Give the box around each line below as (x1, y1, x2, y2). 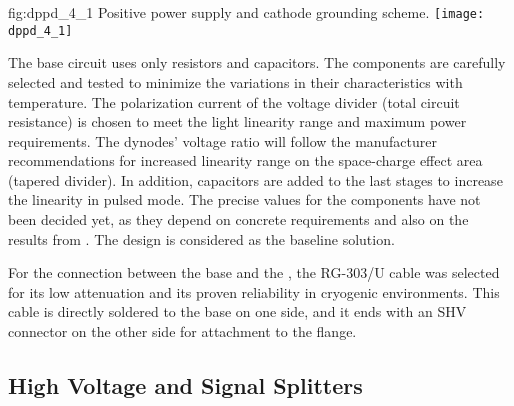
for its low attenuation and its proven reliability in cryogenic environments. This (8, 281, 500, 302)
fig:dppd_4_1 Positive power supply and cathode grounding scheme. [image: (8, 2, 485, 22)
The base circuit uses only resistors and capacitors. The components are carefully (8, 52, 506, 73)
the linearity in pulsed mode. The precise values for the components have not (8, 189, 481, 210)
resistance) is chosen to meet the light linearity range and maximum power (8, 111, 467, 132)
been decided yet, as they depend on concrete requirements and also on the (8, 209, 469, 230)
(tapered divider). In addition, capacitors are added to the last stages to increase (8, 169, 503, 190)
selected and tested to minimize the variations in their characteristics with (8, 71, 463, 92)
